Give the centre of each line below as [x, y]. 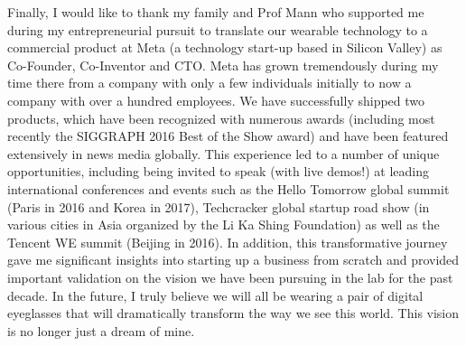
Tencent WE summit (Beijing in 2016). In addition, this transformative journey [228, 242]
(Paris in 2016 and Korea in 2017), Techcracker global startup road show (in [219, 206]
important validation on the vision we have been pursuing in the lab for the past [230, 277]
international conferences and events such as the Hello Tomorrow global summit [228, 188]
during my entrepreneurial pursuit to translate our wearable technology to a [218, 29]
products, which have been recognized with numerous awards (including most [221, 118]
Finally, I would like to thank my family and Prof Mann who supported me [216, 12]
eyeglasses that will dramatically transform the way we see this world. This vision [233, 313]
